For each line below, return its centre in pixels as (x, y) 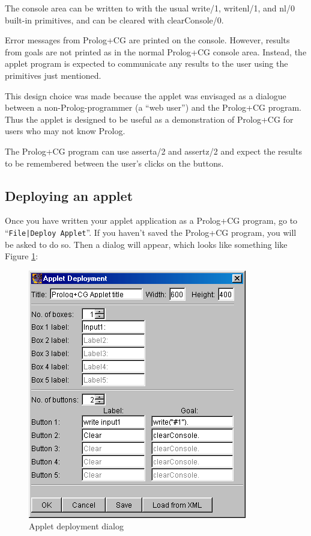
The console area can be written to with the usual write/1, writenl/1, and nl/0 (150, 8)
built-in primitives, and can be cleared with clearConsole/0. (114, 20)
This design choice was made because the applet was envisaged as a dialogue (146, 95)
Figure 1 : (22, 256)
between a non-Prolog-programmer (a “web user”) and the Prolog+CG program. (153, 107)
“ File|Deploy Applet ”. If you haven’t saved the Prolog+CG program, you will (151, 232)
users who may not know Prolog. (65, 131)
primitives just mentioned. (53, 75)
